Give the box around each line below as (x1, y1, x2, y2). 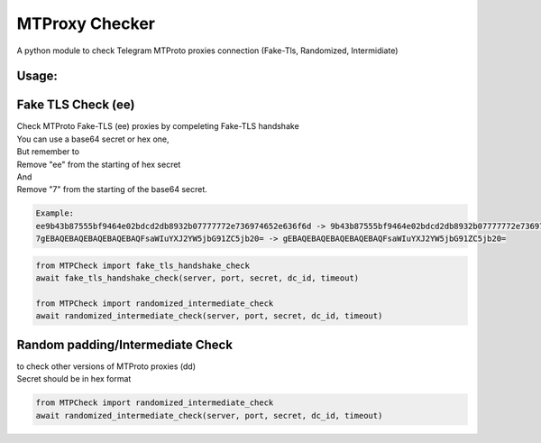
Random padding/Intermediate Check (16, 337, 234, 352)
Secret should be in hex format (16, 374, 132, 384)
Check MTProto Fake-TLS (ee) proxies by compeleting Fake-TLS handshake (16, 121, 299, 132)
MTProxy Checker (16, 14, 155, 33)
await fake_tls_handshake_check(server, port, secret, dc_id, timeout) (35, 273, 360, 283)
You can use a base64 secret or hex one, (16, 134, 170, 144)
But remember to (16, 146, 80, 157)
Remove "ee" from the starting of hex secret (16, 159, 181, 170)
